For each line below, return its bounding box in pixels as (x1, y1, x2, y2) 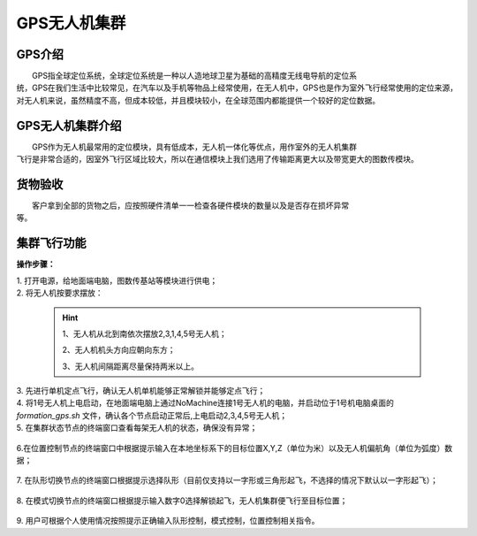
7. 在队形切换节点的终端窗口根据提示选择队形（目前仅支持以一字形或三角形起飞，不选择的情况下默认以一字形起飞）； (16, 475, 439, 486)
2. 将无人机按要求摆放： (16, 287, 103, 298)
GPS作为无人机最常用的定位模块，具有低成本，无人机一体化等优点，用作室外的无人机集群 (32, 142, 358, 152)
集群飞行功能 (16, 235, 87, 251)
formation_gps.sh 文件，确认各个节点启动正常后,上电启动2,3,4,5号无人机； (16, 410, 288, 420)
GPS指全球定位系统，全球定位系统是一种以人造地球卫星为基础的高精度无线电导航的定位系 (32, 71, 358, 81)
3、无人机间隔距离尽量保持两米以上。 (62, 361, 199, 371)
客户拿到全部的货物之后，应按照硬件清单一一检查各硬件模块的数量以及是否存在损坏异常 (32, 200, 349, 211)
